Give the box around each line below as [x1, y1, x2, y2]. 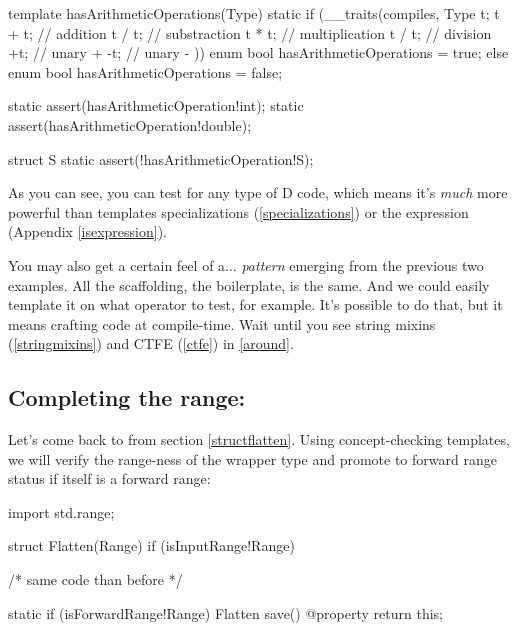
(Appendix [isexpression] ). [8, 221, 167, 242]
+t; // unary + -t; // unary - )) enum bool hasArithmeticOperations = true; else [8, 42, 509, 63]
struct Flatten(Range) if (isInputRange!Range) [8, 535, 295, 556]
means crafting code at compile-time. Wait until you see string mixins [8, 313, 436, 334]
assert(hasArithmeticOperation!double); [8, 114, 252, 135]
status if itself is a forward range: [8, 468, 211, 489]
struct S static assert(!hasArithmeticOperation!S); [8, 148, 314, 169]
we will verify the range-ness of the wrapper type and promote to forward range [8, 448, 497, 469]
